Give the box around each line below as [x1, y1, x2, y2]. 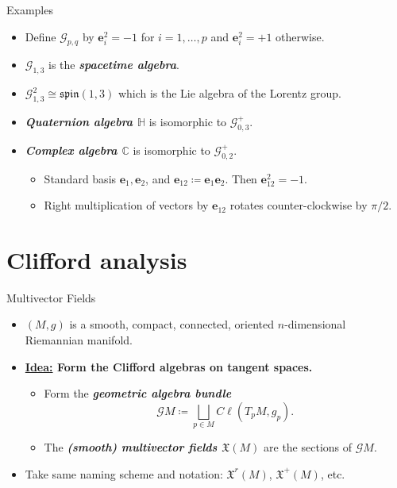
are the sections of [264, 439, 353, 455]
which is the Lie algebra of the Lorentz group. [118, 85, 341, 102]
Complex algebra [25, 141, 118, 158]
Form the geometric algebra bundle [44, 385, 232, 402]
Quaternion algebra [25, 113, 133, 129]
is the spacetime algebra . [48, 56, 179, 73]
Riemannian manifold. [25, 332, 133, 348]
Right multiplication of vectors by [44, 197, 209, 213]
